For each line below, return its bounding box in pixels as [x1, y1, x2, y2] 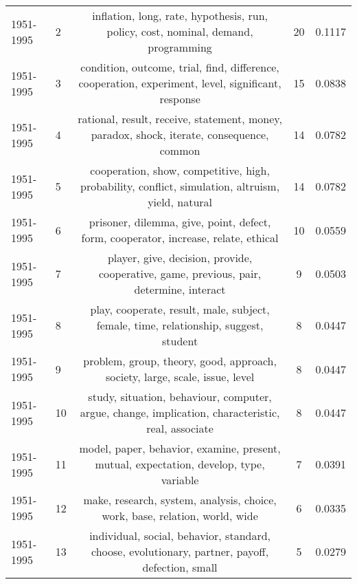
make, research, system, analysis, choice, [83, 492, 277, 508]
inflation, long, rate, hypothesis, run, [92, 8, 268, 23]
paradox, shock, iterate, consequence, [91, 127, 269, 142]
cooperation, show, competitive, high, [90, 162, 270, 178]
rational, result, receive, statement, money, [78, 111, 282, 127]
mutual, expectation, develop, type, [95, 456, 265, 472]
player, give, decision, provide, [107, 250, 253, 266]
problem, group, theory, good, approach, [83, 353, 277, 369]
